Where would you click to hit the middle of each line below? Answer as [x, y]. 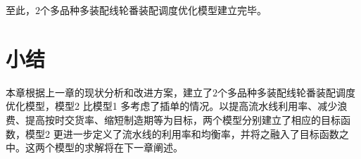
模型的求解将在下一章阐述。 [119, 147]
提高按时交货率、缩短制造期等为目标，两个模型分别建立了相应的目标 [183, 119]
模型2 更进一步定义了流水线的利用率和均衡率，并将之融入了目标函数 [182, 133]
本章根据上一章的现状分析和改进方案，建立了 [109, 92]
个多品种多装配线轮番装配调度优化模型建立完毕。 [153, 10]
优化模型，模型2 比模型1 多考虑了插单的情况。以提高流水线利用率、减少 [172, 106]
